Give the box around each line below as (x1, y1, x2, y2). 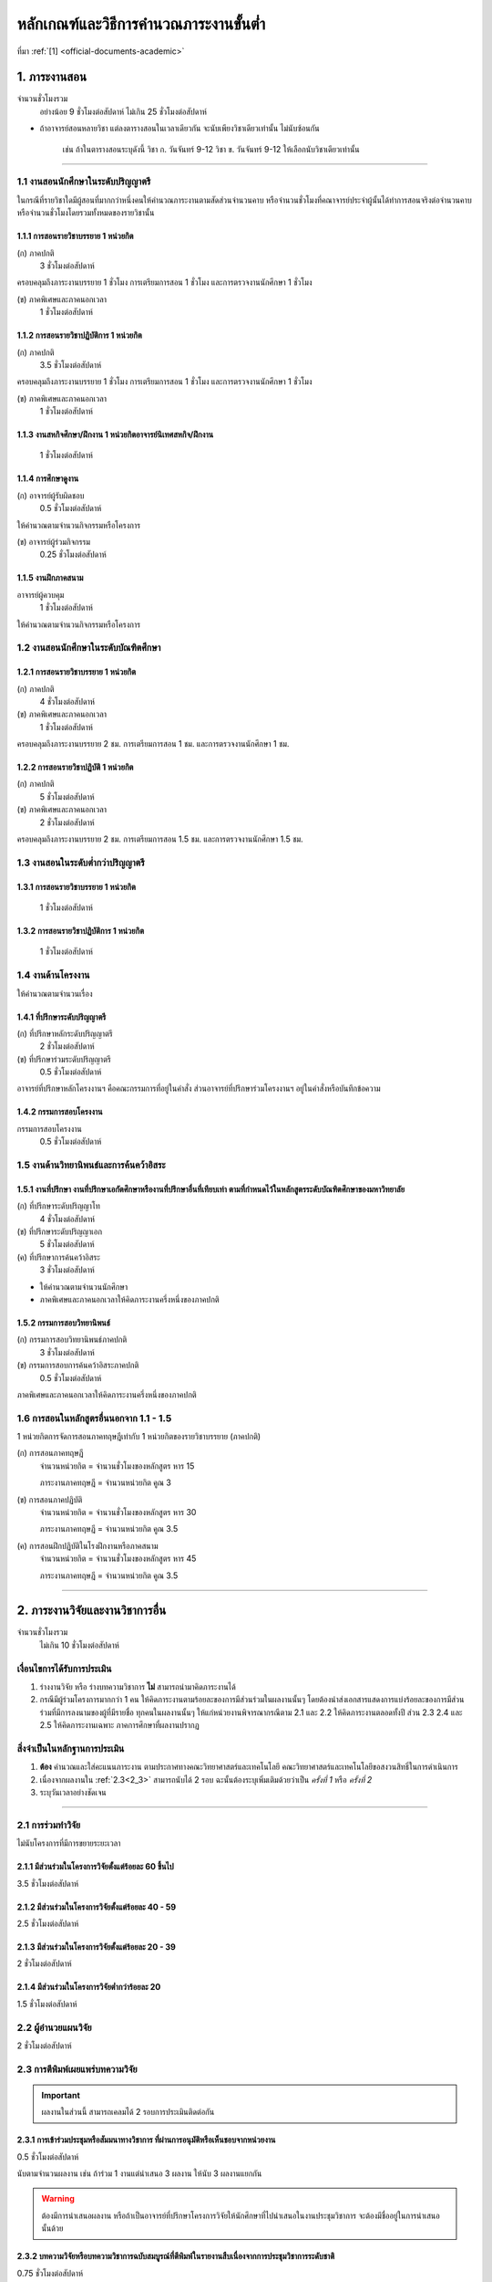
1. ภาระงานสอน (16, 69, 87, 85)
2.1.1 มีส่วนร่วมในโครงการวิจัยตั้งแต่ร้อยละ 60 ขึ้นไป (16, 1861, 175, 1872)
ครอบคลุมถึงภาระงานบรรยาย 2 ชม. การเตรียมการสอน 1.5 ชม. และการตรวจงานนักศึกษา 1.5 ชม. (16, 833, 304, 844)
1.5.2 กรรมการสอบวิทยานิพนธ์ (16, 1317, 111, 1328)
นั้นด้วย (41, 2223, 64, 2234)
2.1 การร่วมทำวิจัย (16, 1818, 81, 1831)
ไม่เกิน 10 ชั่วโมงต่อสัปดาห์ (39, 1639, 120, 1650)
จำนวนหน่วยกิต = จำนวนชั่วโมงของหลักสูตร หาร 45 (39, 1553, 197, 1565)
